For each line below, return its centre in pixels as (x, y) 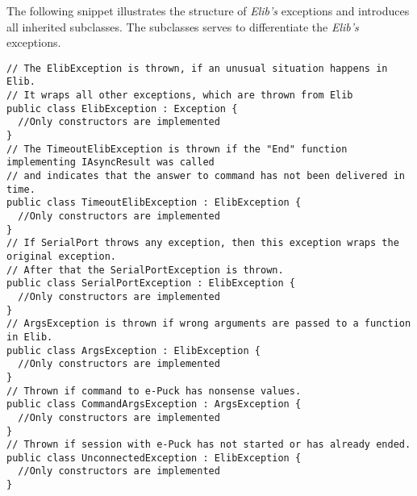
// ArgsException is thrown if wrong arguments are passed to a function (209, 324)
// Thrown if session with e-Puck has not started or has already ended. (209, 445)
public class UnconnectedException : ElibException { (154, 458)
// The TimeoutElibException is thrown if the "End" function (177, 149)
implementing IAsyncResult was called (111, 163)
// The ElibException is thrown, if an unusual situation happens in (197, 68)
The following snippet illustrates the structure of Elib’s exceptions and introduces (208, 10)
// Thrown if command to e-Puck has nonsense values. (154, 391)
